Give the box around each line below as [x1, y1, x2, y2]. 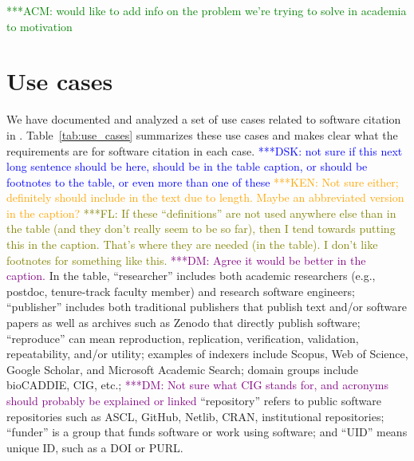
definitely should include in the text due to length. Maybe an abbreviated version [6, 189, 404, 206]
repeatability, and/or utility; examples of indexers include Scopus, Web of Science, [6, 345, 408, 362]
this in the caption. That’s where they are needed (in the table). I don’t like [6, 236, 378, 253]
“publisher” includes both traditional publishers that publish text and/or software [6, 298, 408, 315]
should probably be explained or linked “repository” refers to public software [6, 392, 382, 408]
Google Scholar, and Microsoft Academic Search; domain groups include [6, 361, 359, 377]
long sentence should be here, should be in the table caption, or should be [6, 158, 368, 175]
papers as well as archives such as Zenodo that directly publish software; [6, 314, 361, 331]
